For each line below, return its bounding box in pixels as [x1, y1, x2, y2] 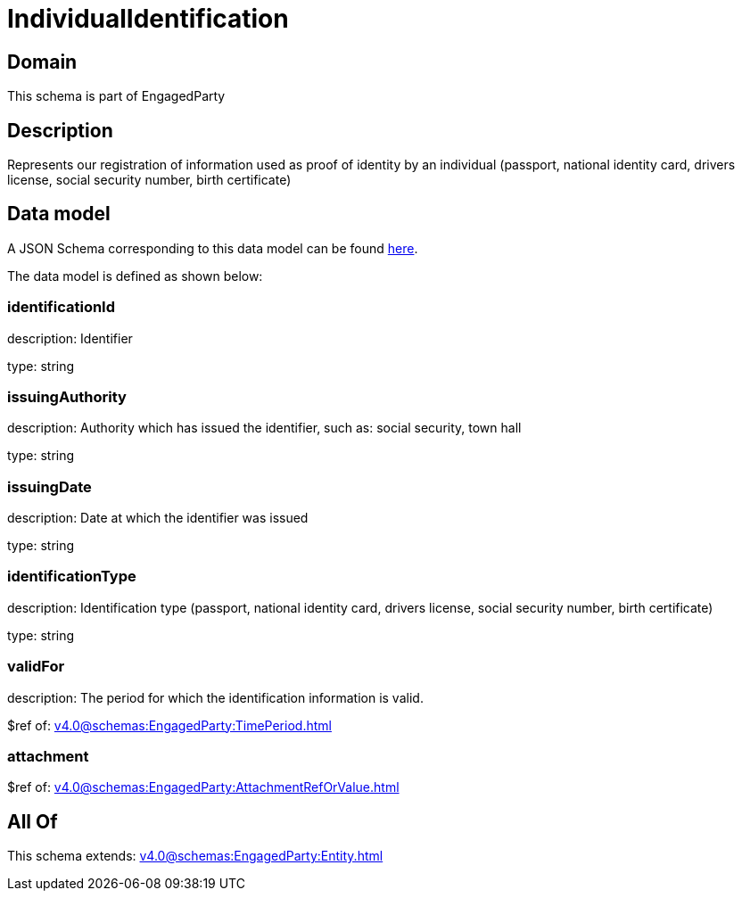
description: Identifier [7, 330, 133, 346]
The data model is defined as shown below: [7, 268, 263, 284]
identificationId [7, 298, 116, 317]
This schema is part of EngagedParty [7, 88, 226, 104]
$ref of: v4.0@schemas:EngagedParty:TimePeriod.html [7, 717, 332, 733]
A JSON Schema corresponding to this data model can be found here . [7, 240, 418, 256]
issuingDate [7, 477, 92, 496]
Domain [7, 50, 78, 73]
